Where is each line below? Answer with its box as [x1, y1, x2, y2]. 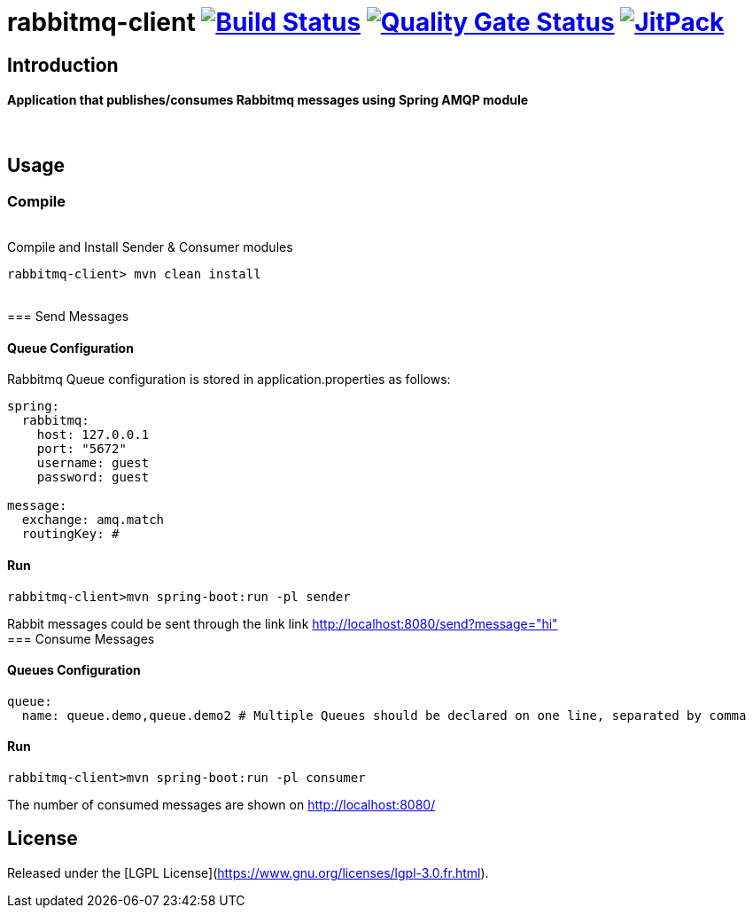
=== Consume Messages [7, 630, 155, 646]
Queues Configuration [7, 662, 141, 678]
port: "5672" [36, 442, 127, 457]
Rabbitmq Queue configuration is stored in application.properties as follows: [7, 371, 451, 387]
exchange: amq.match [21, 512, 165, 528]
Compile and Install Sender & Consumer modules [7, 239, 293, 255]
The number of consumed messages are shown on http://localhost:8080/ [7, 797, 436, 813]
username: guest [36, 456, 150, 471]
